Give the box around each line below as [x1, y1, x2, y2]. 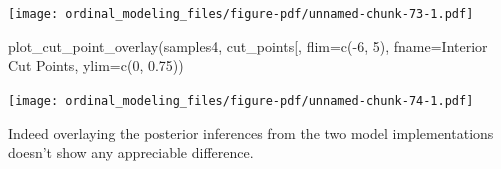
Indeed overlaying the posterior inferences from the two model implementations [8, 122, 494, 143]
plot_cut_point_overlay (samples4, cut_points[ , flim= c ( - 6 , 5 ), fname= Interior [8, 35, 488, 56]
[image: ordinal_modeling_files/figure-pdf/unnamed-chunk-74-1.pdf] [8, 93, 474, 108]
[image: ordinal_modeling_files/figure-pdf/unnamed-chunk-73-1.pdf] [8, 7, 474, 21]
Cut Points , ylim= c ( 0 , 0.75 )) [8, 55, 184, 76]
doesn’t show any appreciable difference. [8, 142, 254, 163]
